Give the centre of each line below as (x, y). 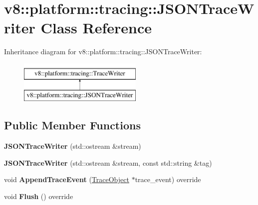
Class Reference (96, 28)
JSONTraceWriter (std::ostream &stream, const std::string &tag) (108, 162)
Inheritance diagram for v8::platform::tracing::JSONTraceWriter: (103, 51)
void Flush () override (39, 196)
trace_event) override (168, 179)
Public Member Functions (72, 125)
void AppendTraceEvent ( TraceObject (67, 179)
